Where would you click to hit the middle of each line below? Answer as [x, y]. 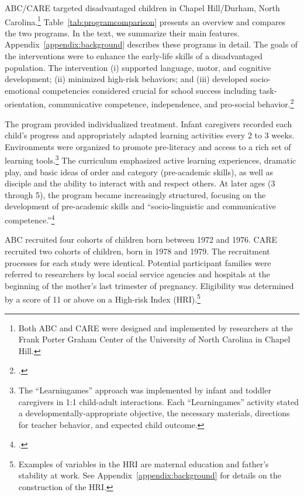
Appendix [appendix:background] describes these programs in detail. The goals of [151, 44]
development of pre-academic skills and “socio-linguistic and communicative [140, 206]
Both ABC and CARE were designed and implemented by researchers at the [156, 327]
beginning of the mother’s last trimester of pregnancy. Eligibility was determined [149, 285]
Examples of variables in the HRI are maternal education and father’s [144, 463]
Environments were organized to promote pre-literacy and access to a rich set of [148, 146]
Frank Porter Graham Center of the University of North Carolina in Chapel [154, 339]
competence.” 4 [30, 219]
